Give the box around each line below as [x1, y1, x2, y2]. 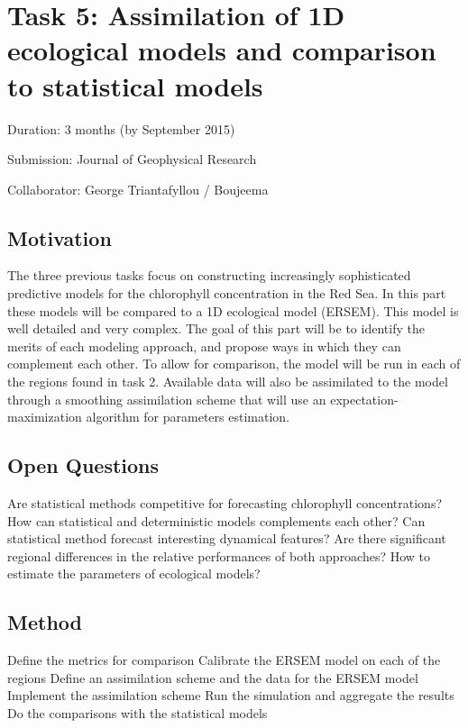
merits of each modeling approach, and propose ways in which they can [7, 336, 401, 355]
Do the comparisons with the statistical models [7, 703, 268, 722]
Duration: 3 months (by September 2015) [7, 119, 235, 138]
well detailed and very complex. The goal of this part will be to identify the [7, 319, 425, 338]
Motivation [7, 223, 112, 251]
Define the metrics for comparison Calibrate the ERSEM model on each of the [7, 651, 441, 669]
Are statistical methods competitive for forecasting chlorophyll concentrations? [7, 494, 443, 513]
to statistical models [7, 67, 263, 104]
